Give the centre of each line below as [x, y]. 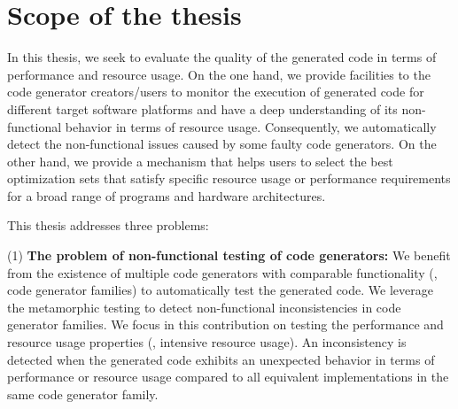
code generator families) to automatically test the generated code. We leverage [220, 290]
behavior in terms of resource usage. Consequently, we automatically [251, 126]
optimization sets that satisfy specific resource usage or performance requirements [229, 178]
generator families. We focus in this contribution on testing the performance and [225, 324]
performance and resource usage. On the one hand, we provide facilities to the [219, 74]
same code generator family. [83, 394]
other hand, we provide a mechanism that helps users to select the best [200, 161]
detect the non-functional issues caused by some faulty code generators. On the [222, 144]
